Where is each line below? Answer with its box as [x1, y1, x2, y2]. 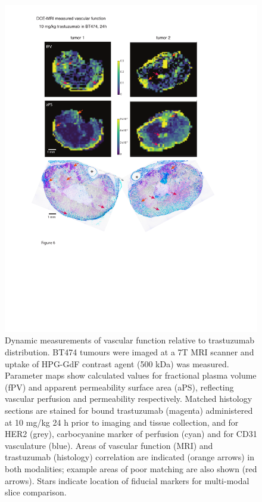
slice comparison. [5, 486, 67, 498]
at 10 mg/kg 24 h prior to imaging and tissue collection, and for [5, 416, 239, 428]
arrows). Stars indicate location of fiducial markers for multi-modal [5, 474, 249, 486]
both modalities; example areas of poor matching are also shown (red [5, 463, 257, 475]
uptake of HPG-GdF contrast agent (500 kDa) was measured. [5, 357, 229, 370]
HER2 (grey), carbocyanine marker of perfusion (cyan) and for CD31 [5, 427, 257, 440]
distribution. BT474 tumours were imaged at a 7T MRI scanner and [5, 346, 254, 358]
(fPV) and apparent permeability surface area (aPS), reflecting [5, 380, 234, 393]
